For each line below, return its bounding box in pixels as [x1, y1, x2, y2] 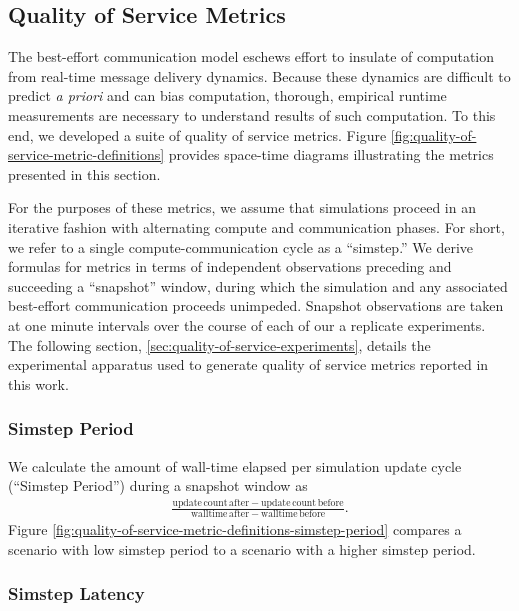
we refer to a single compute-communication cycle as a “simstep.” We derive [8, 236, 474, 257]
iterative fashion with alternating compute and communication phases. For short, [8, 216, 505, 237]
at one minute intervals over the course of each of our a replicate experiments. [8, 314, 486, 335]
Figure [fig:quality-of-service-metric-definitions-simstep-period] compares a [8, 519, 462, 540]
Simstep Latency [8, 581, 145, 606]
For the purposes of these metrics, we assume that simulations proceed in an [8, 197, 476, 218]
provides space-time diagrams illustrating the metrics [168, 144, 494, 165]
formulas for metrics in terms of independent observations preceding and [8, 256, 452, 277]
